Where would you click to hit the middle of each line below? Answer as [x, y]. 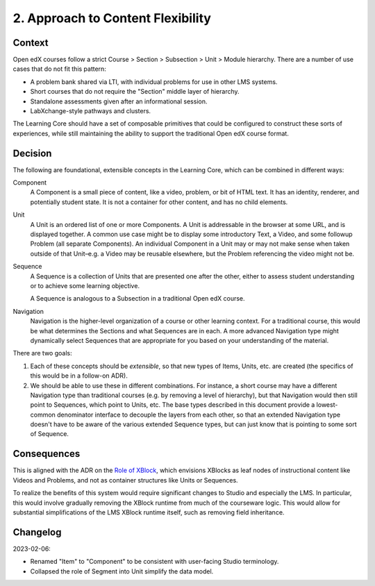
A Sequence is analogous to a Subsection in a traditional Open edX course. [138, 299]
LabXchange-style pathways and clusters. [91, 111]
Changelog [37, 532]
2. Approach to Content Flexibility [112, 18]
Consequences [47, 454]
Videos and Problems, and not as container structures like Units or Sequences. [126, 480]
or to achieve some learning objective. [85, 286]
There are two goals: [42, 353]
